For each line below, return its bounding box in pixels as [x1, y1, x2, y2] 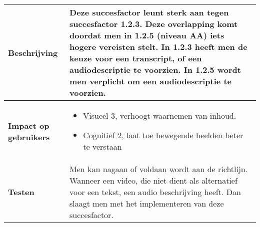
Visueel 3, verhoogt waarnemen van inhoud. [83, 110, 236, 121]
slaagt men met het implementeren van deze [69, 198, 224, 209]
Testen [8, 186, 34, 198]
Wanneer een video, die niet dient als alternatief [69, 175, 237, 186]
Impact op [8, 119, 49, 131]
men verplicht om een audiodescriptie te [69, 75, 231, 87]
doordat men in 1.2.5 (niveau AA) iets [69, 29, 224, 41]
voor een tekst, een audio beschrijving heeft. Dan [69, 186, 241, 198]
